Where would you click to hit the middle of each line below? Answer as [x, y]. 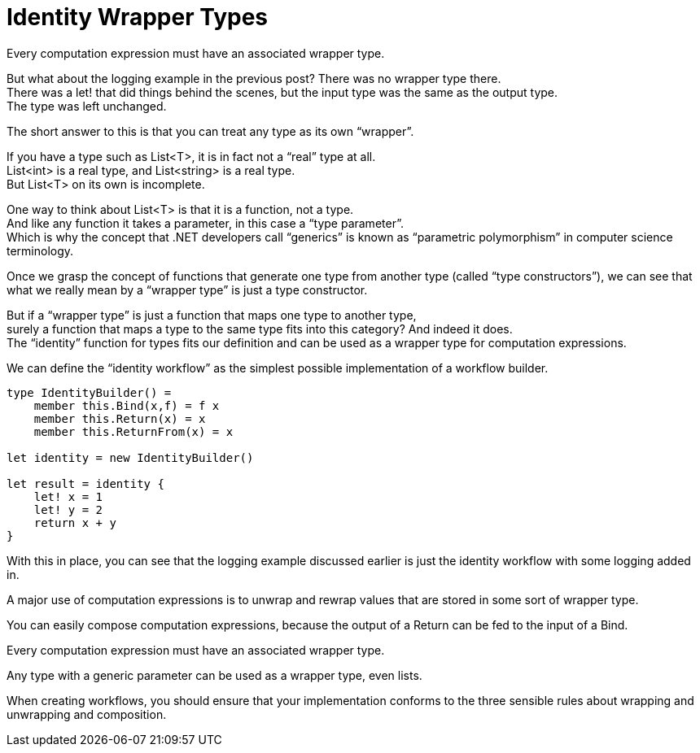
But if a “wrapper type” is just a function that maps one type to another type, [212, 315]
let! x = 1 [68, 496]
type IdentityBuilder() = [89, 392]
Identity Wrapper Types [138, 17]
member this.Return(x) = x [120, 418]
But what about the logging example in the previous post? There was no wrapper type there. [254, 78]
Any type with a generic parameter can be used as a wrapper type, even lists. [214, 675]
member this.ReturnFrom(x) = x [133, 431]
